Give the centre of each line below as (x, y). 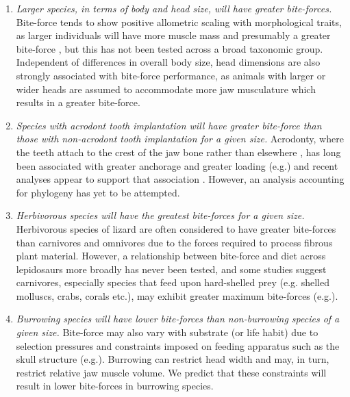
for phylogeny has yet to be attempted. (98, 192)
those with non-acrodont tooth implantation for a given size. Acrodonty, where (180, 139)
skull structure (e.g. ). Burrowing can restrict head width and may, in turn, (173, 359)
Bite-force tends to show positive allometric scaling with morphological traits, (179, 22)
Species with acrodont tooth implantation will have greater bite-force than (169, 125)
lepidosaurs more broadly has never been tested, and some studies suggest (171, 269)
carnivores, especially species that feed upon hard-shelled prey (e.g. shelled (173, 282)
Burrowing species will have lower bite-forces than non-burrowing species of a (178, 319)
